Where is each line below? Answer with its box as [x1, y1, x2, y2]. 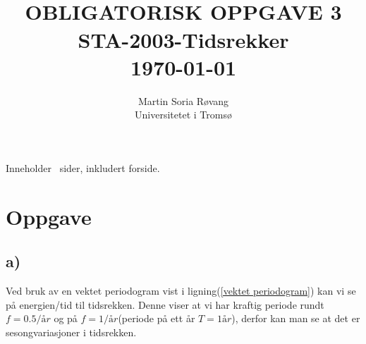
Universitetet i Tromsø [135, 107, 232, 122]
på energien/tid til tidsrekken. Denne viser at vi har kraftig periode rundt [6, 297, 324, 312]
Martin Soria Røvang [138, 93, 229, 108]
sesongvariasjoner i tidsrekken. [6, 324, 137, 339]
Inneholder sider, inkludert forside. [6, 160, 160, 175]
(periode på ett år [118, 311, 195, 326]
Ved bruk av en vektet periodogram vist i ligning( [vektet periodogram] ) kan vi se [6, 283, 356, 298]
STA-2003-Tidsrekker [78, 25, 289, 54]
